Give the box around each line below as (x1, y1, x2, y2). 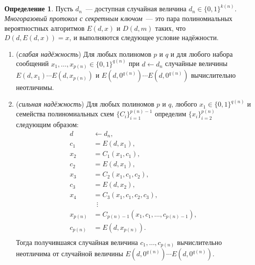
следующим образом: (16, 119, 79, 130)
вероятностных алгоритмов (4, 22, 85, 33)
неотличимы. (16, 82, 54, 92)
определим (155, 109, 186, 119)
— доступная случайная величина (85, 3, 186, 14)
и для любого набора (170, 48, 233, 59)
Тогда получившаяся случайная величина (16, 237, 138, 247)
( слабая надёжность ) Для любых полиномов (16, 48, 152, 59)
